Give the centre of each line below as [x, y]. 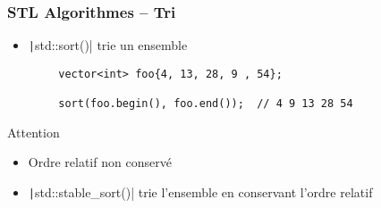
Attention [34, 132]
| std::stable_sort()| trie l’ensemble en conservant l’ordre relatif [200, 192]
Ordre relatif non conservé [100, 162]
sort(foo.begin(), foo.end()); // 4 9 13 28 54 [206, 104]
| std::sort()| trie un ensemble [108, 45]
